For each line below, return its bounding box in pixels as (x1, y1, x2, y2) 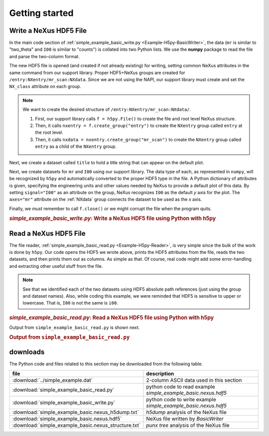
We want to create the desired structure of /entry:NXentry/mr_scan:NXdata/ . (22, 107, 191, 112)
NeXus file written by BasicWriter (146, 415, 224, 422)
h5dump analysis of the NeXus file (146, 409, 227, 416)
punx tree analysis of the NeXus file (146, 422, 230, 429)
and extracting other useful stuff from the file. (9, 263, 103, 269)
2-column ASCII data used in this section (146, 376, 242, 383)
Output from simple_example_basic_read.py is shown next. (9, 324, 140, 330)
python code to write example (146, 396, 216, 403)
